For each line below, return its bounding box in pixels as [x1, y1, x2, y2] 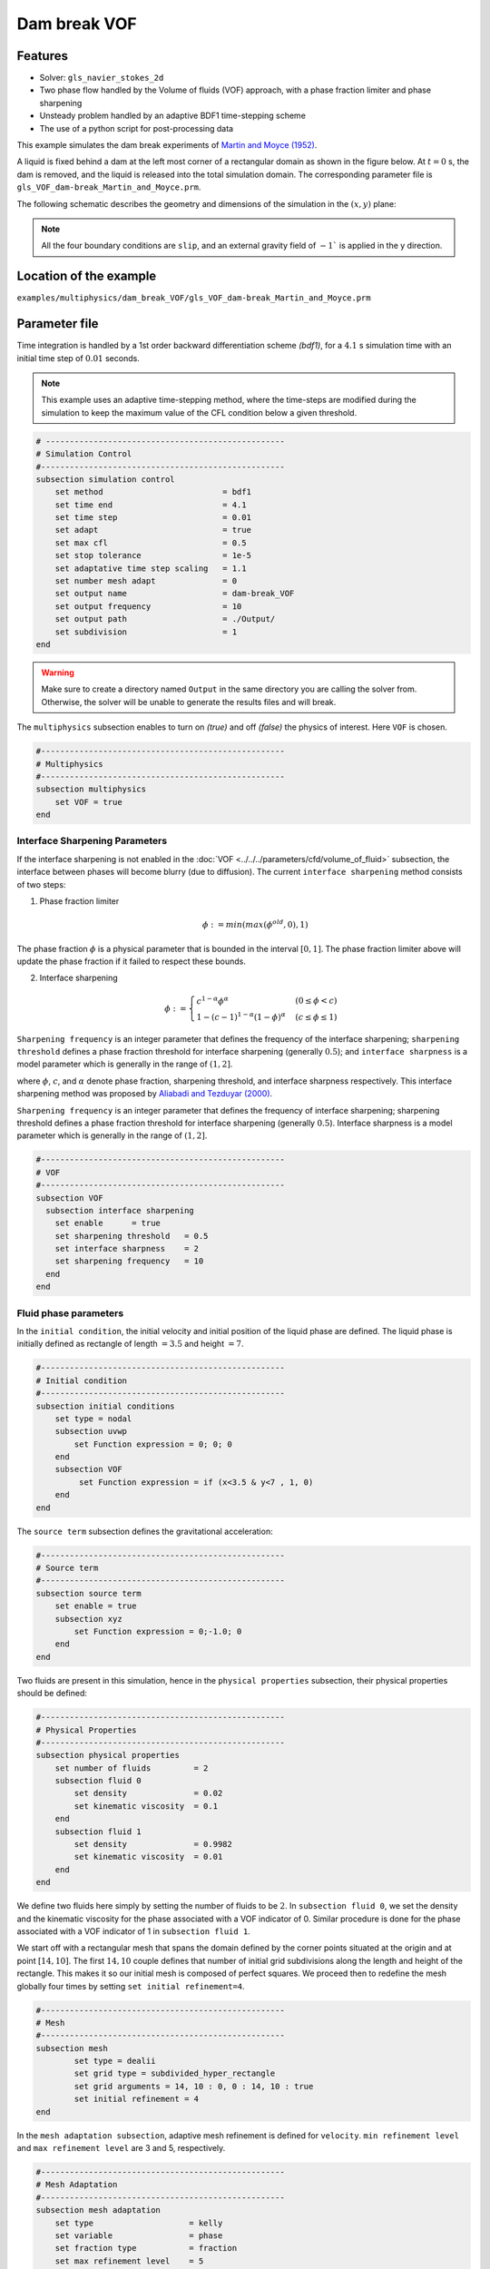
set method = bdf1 [54, 486, 251, 497]
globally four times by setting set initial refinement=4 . [16, 1980, 245, 1991]
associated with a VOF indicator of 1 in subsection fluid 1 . [16, 1925, 251, 1937]
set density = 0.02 [73, 1788, 223, 1799]
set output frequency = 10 [54, 601, 242, 612]
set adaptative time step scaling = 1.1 [54, 563, 247, 574]
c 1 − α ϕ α [196, 994, 229, 1007]
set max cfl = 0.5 [54, 537, 247, 548]
